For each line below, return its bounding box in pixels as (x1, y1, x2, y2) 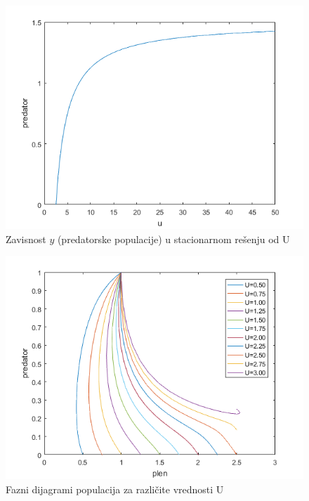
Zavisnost (6, 231, 46, 246)
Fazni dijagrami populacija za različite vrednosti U (6, 481, 224, 496)
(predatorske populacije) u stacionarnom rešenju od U (57, 231, 290, 246)
